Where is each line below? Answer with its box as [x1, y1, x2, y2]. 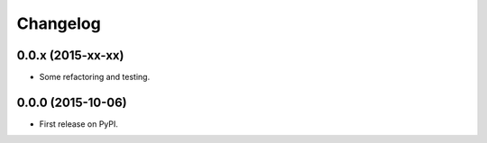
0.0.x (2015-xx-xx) [16, 48, 124, 63]
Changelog [16, 13, 101, 33]
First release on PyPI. [39, 118, 119, 130]
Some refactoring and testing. [39, 72, 151, 83]
